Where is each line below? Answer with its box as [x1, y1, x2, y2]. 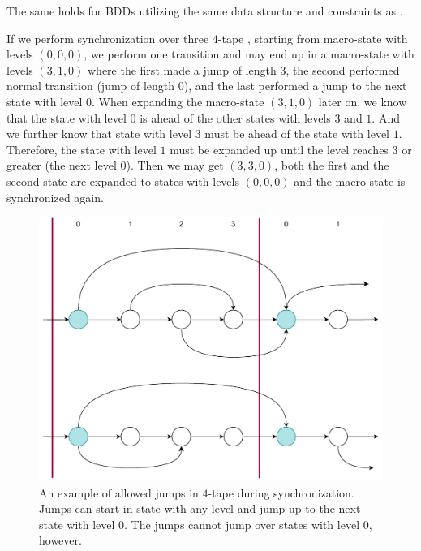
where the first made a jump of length [88, 61, 277, 78]
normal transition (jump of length [6, 77, 175, 94]
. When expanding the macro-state [92, 93, 264, 110]
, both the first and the [274, 157, 389, 174]
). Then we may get [126, 157, 224, 174]
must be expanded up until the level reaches [170, 140, 389, 157]
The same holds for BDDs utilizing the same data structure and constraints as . [6, 2, 403, 19]
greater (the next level [6, 157, 117, 174]
